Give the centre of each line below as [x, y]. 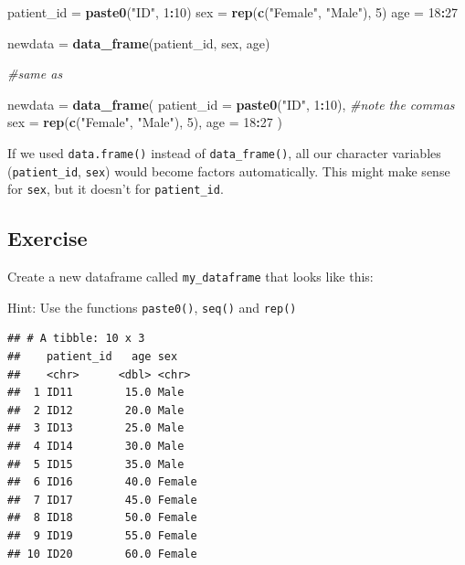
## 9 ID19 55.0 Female [102, 535]
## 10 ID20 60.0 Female [102, 554]
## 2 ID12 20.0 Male [96, 410]
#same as [35, 74]
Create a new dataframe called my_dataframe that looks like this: [190, 277]
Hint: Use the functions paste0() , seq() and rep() [152, 307]
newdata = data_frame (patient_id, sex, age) [139, 43]
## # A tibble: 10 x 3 [76, 339]
